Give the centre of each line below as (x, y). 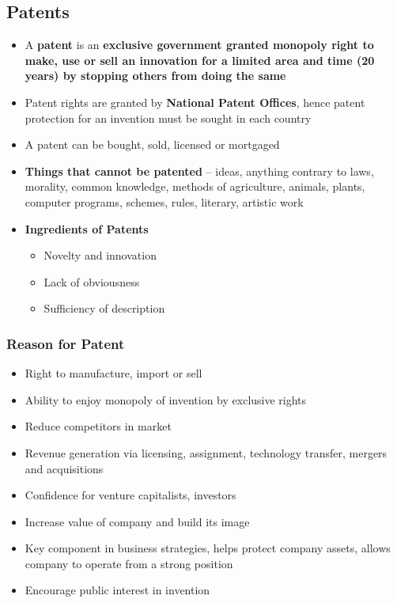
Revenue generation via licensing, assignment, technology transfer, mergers (206, 452)
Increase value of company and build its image (137, 521)
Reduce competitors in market (98, 426)
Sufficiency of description (104, 308)
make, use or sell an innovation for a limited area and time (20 (200, 60)
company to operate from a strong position (129, 563)
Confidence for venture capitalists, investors (130, 495)
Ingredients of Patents (87, 228)
